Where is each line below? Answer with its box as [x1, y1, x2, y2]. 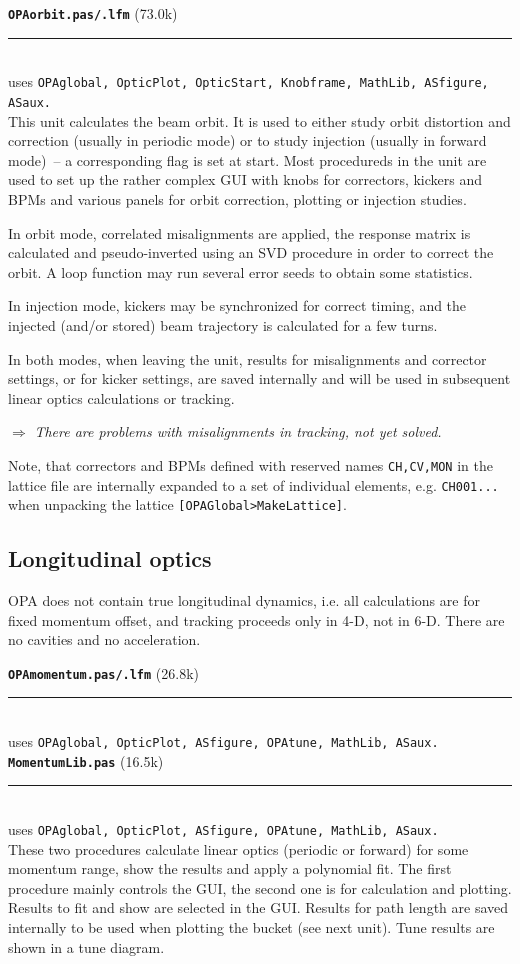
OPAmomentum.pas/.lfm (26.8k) [8, 662, 200, 683]
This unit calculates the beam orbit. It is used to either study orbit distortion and [8, 110, 511, 131]
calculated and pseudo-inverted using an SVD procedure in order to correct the [8, 242, 494, 263]
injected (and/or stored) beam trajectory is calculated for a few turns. [8, 314, 438, 335]
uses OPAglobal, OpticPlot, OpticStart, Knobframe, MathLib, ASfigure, [8, 71, 489, 92]
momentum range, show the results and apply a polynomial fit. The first [8, 858, 452, 879]
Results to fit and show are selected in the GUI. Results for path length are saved [8, 897, 509, 918]
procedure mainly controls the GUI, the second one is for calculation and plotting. [8, 877, 512, 898]
